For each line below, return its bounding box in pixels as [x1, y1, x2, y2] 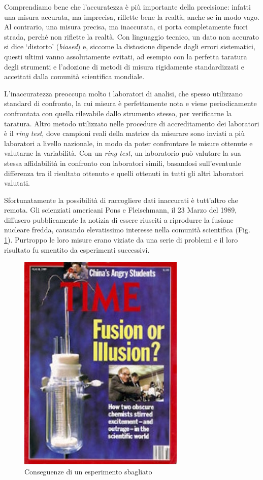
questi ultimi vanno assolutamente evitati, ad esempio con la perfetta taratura [4, 51, 247, 61]
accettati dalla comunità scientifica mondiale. [4, 71, 145, 82]
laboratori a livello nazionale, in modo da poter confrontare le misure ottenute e [4, 138, 253, 148]
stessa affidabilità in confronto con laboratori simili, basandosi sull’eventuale [4, 157, 241, 168]
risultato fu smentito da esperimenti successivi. [4, 244, 150, 255]
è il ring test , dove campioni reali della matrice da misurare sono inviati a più [4, 128, 245, 139]
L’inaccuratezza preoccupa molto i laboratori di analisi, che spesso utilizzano [4, 88, 243, 98]
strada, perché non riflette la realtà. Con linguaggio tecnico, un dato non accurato [4, 31, 259, 42]
